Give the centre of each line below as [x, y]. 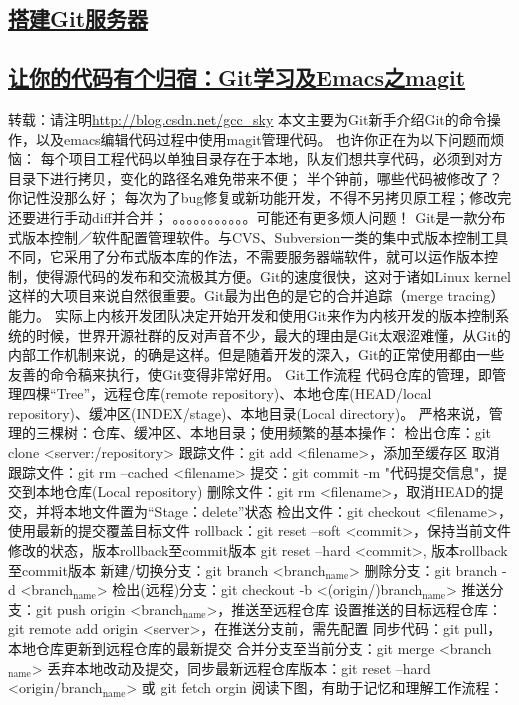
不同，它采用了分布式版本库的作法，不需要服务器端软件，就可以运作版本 [246, 256]
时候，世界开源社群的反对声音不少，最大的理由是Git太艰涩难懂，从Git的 [273, 334]
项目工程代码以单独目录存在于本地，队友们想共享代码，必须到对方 [285, 158]
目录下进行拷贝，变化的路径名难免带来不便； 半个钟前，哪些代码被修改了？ [255, 177]
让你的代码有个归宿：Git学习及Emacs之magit [237, 77]
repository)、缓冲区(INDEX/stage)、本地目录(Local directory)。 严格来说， [248, 412]
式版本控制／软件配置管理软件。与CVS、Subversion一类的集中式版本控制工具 [258, 236]
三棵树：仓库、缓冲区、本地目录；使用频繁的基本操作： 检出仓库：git [263, 432]
